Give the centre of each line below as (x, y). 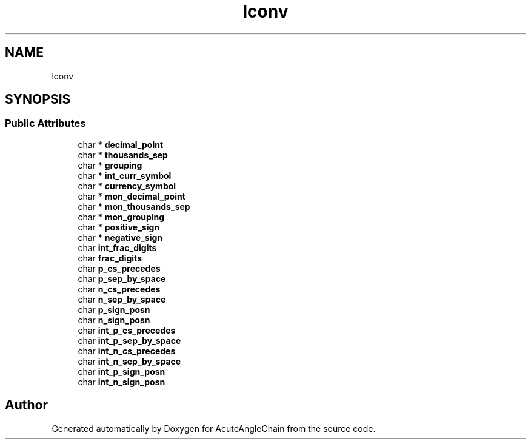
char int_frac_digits (117, 247)
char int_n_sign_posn (122, 382)
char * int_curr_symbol (125, 175)
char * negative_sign (120, 237)
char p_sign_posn (114, 309)
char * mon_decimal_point (132, 196)
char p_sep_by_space (122, 278)
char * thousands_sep (123, 155)
